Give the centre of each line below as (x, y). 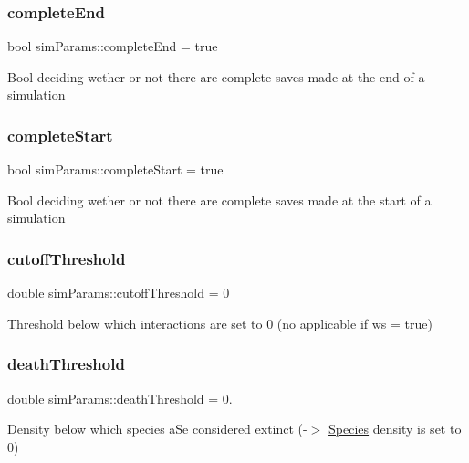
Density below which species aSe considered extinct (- (157, 429)
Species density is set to (395, 429)
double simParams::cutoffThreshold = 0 (119, 293)
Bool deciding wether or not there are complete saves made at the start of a (219, 200)
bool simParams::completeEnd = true (113, 46)
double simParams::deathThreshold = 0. (120, 398)
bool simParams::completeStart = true (115, 169)
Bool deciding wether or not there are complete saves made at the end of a (216, 76)
